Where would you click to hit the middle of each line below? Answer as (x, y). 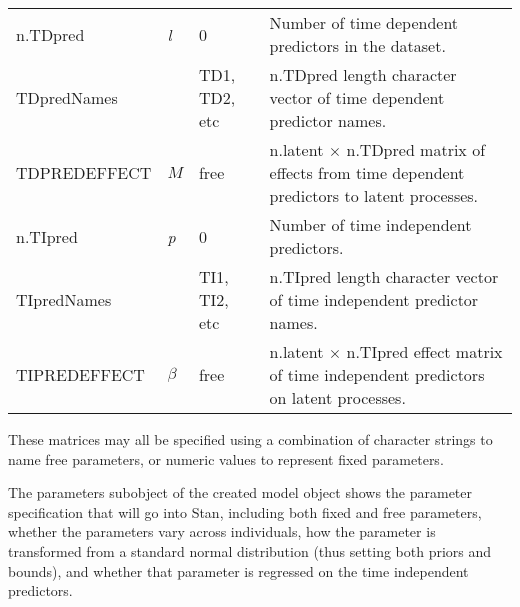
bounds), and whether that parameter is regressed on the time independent (238, 570)
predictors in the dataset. (357, 45)
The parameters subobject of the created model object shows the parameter (240, 492)
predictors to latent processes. (374, 195)
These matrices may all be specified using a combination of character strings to (250, 439)
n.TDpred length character (363, 74)
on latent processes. (337, 397)
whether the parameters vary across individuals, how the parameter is (222, 531)
